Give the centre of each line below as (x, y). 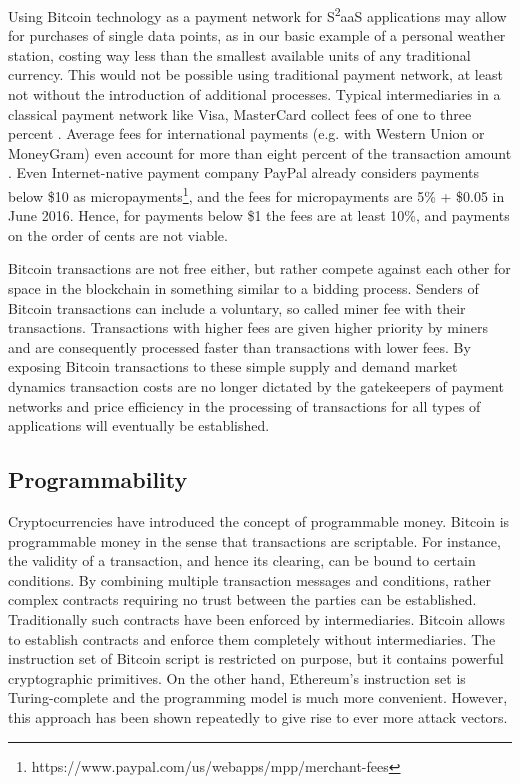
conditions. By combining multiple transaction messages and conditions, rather (250, 579)
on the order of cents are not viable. (118, 234)
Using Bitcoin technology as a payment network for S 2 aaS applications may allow (257, 14)
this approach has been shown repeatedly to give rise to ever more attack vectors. (258, 716)
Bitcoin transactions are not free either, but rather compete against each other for (259, 268)
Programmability (98, 479)
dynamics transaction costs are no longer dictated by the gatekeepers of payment (256, 386)
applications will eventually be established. (139, 425)
